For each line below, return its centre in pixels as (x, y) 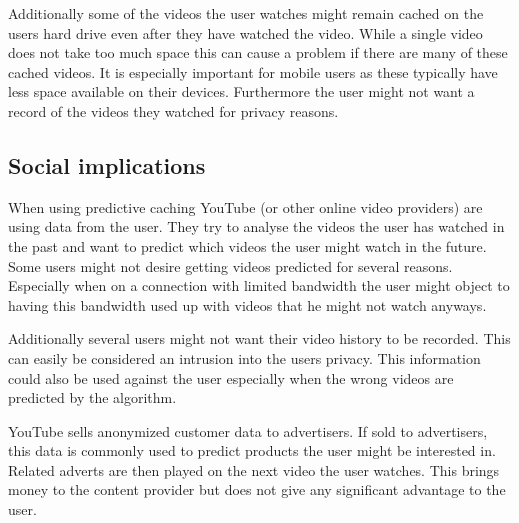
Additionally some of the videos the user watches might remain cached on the (246, 13)
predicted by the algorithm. (92, 397)
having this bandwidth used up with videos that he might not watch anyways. (247, 304)
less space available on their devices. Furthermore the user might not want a (241, 91)
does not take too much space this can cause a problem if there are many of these (258, 52)
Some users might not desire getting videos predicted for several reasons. (230, 265)
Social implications (107, 164)
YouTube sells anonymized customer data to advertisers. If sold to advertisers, (248, 430)
